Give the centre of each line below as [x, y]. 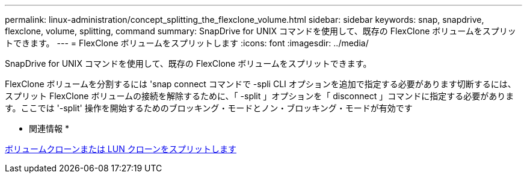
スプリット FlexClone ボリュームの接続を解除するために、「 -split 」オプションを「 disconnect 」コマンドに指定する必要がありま [260, 96]
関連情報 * [49, 128]
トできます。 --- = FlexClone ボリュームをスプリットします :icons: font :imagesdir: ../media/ [187, 43]
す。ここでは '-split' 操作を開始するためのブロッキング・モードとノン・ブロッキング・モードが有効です [209, 108]
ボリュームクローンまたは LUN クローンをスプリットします [121, 149]
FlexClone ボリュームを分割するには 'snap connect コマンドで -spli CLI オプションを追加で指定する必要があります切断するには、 [260, 84]
